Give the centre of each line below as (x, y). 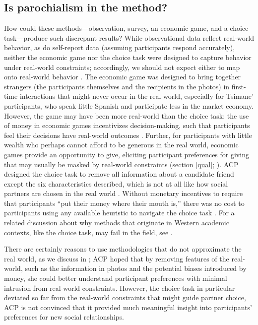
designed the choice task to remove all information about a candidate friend (119, 174)
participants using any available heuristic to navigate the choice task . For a (119, 213)
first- (239, 86)
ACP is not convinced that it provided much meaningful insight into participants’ (128, 307)
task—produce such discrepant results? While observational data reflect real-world (129, 37)
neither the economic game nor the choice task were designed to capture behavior (128, 57)
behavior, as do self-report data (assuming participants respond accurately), (120, 47)
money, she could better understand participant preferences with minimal (116, 278)
